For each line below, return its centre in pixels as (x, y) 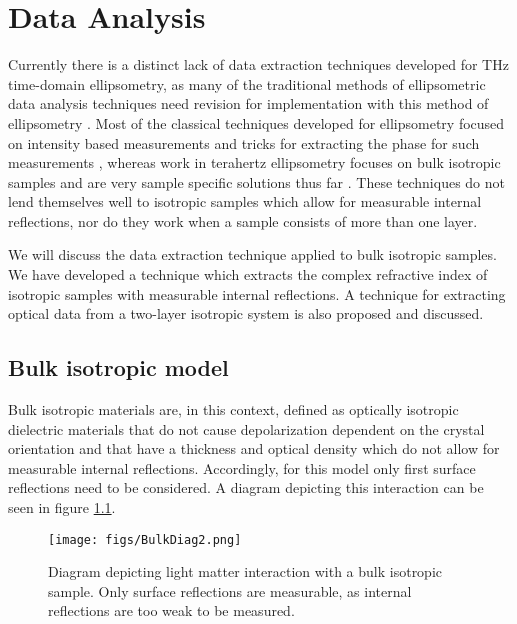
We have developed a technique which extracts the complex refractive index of (248, 274)
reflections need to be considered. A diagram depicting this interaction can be (246, 487)
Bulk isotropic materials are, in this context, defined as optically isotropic (233, 409)
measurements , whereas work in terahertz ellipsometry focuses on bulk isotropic (254, 162)
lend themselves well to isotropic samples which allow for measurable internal (245, 201)
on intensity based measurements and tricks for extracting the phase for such (244, 142)
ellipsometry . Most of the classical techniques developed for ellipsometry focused (256, 122)
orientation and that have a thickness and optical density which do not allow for (254, 448)
